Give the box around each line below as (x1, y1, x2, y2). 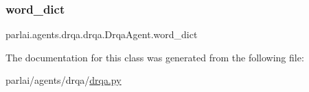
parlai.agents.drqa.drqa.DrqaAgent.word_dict (5, 27, 198, 42)
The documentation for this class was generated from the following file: (5, 50, 304, 64)
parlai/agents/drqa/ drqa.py (5, 73, 122, 87)
